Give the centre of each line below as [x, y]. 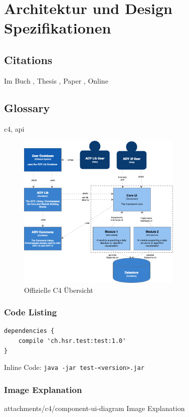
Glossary [27, 107]
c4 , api [14, 128]
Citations [28, 59]
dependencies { [29, 331]
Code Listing [31, 312]
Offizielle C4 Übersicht [59, 290]
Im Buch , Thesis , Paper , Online [56, 80]
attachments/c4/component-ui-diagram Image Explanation [94, 408]
